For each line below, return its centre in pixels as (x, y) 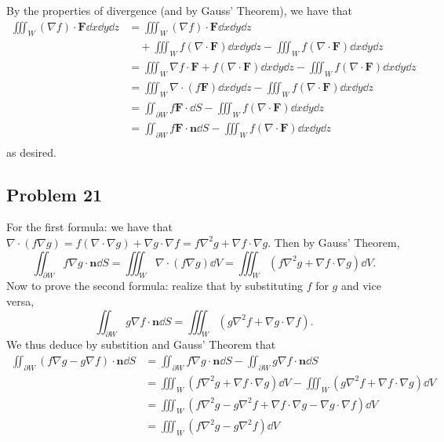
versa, (20, 301)
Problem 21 (55, 194)
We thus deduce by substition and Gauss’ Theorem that (141, 344)
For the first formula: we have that (89, 227)
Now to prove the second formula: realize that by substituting (155, 286)
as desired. (31, 152)
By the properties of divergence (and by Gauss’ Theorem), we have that (179, 10)
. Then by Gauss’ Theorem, (334, 242)
